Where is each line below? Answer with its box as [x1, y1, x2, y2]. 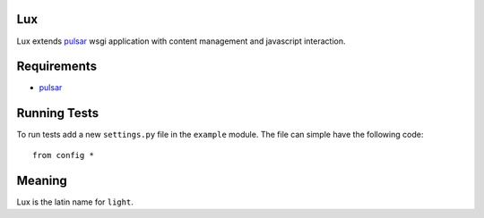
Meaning [16, 172, 67, 188]
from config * [32, 150, 94, 160]
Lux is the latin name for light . [16, 197, 134, 207]
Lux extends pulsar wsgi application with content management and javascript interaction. [16, 36, 346, 46]
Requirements [16, 59, 98, 74]
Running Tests [16, 105, 99, 121]
